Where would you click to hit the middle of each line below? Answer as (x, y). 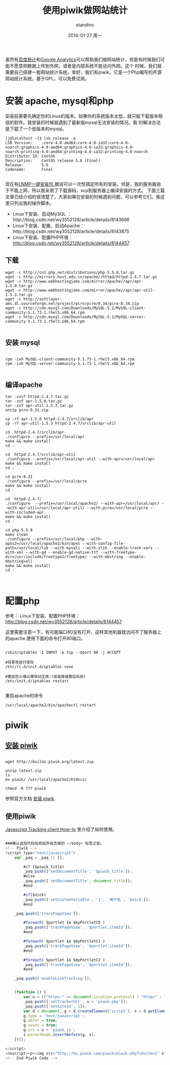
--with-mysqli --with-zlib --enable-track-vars (101, 548)
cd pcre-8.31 (19, 477)
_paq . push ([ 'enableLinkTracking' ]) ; (53, 979)
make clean (17, 535)
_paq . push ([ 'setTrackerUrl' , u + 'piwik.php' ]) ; (76, 1001)
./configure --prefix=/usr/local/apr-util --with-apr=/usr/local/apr (80, 459)
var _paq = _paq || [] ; (39, 858)
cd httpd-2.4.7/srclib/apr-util (40, 455)
